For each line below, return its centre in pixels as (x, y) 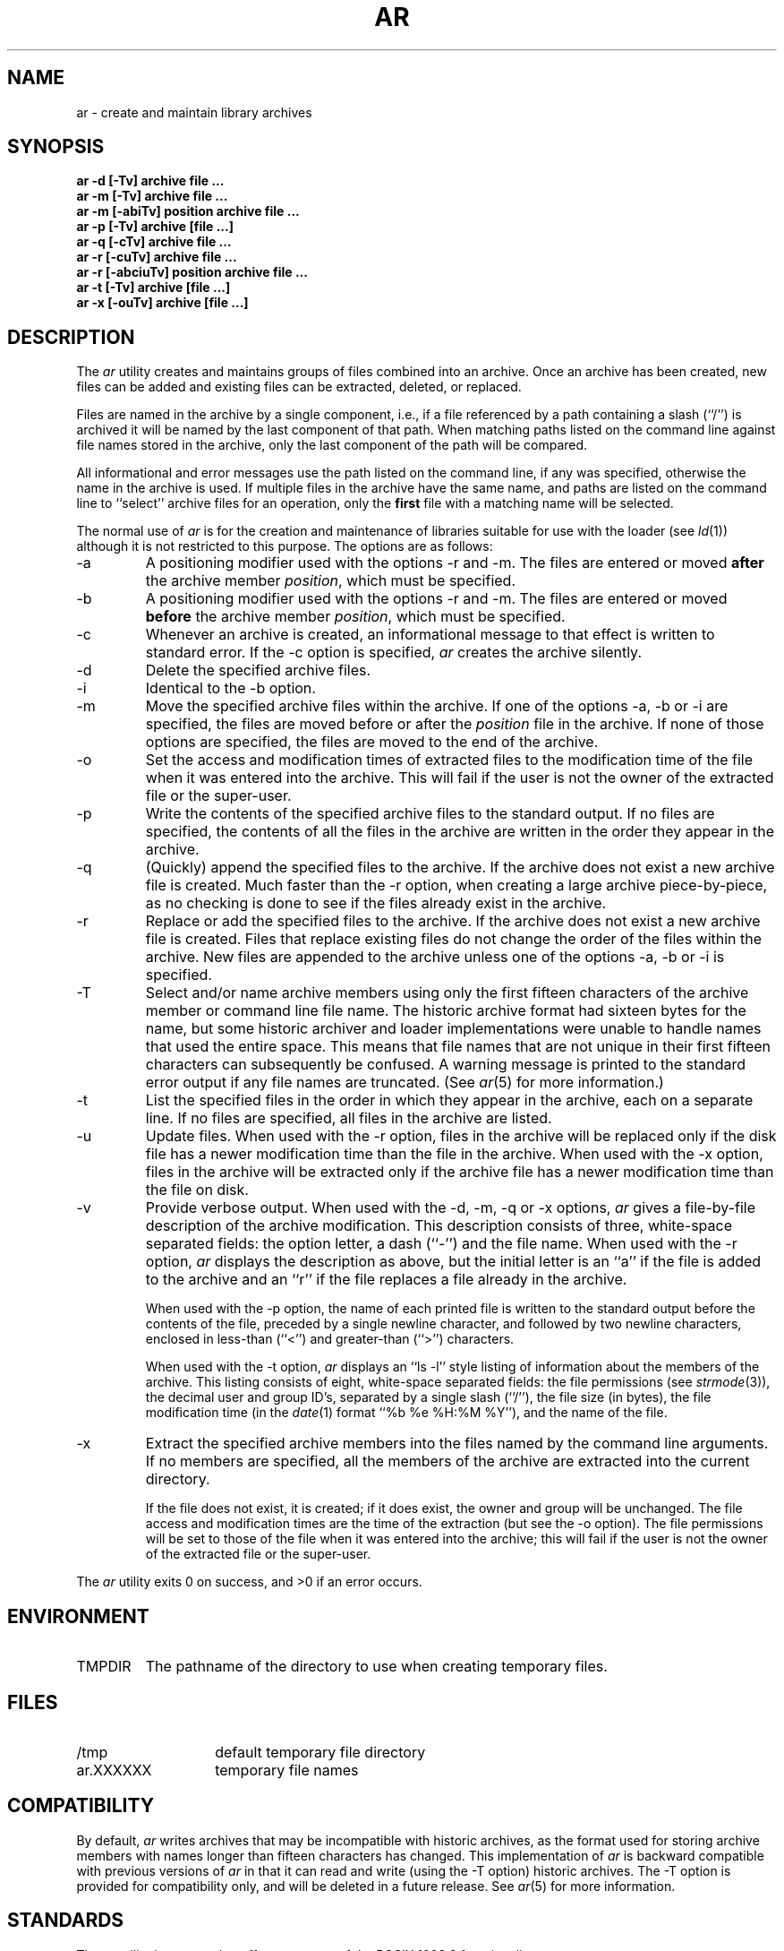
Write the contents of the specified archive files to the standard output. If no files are (430, 814)
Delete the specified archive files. (258, 670)
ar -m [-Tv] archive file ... (152, 196)
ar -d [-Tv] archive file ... (150, 181)
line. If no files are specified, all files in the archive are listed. (349, 1118)
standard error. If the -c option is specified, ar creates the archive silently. (394, 653)
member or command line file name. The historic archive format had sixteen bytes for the (446, 1011)
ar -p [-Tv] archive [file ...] (155, 227)
